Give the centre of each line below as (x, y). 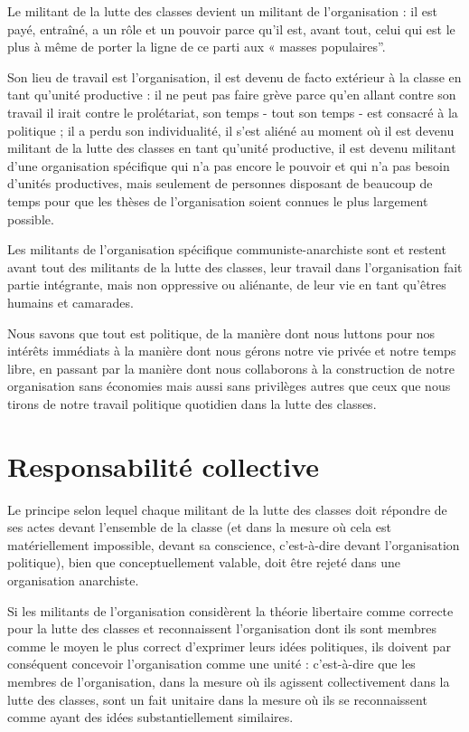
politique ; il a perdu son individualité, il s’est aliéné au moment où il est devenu (231, 130)
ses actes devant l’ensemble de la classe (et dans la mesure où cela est (199, 527)
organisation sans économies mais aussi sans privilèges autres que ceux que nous (229, 386)
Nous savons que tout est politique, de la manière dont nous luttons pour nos (221, 333)
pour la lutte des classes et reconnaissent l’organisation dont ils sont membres (222, 628)
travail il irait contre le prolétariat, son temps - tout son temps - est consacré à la (233, 112)
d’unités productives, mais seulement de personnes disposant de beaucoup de (220, 183)
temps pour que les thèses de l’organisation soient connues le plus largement (218, 200)
